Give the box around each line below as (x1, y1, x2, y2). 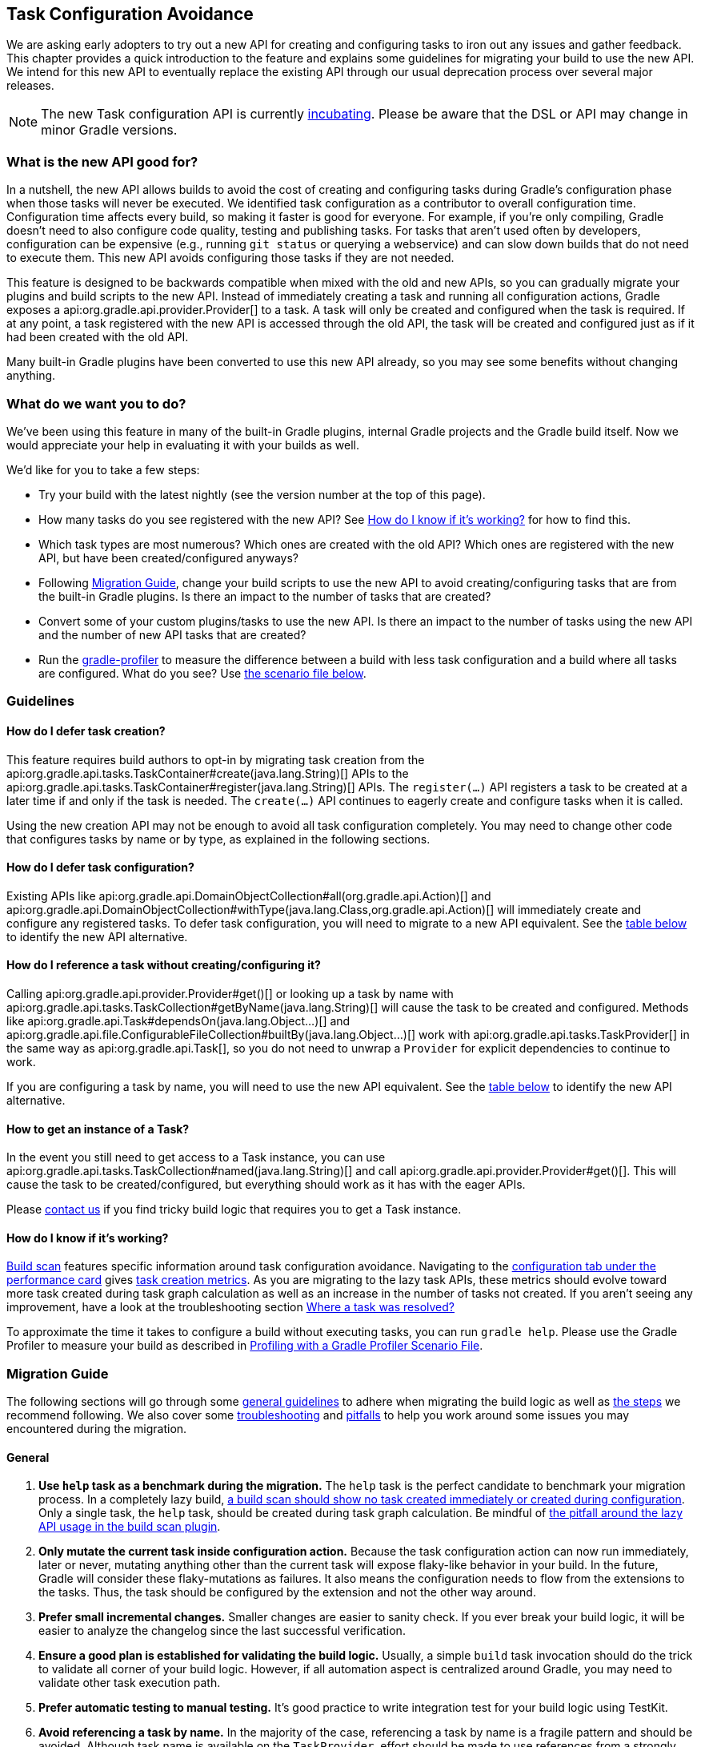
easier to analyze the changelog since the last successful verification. (38, 1624, 406, 1638)
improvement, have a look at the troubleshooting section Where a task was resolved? (6, 1300, 455, 1314)
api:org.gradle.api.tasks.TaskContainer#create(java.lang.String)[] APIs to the (6, 766, 409, 780)
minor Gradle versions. (41, 122, 178, 139)
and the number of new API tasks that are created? (38, 627, 306, 642)
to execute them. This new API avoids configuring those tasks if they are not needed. (6, 251, 455, 265)
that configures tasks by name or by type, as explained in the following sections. (6, 831, 431, 846)
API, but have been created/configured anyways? (38, 550, 298, 565)
